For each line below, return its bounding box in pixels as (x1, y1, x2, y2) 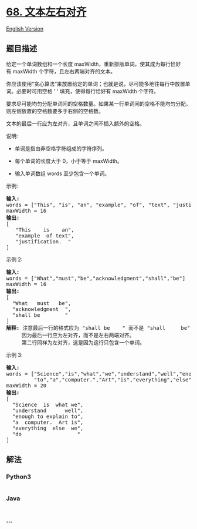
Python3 (6, 473, 31, 481)
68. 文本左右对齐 (6, 5, 87, 19)
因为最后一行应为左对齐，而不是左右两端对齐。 (21, 332, 135, 339)
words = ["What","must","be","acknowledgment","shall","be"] (6, 274, 186, 282)
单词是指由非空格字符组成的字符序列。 (14, 145, 107, 152)
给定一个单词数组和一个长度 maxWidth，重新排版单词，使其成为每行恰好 (6, 60, 181, 68)
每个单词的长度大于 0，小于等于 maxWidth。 (14, 157, 123, 165)
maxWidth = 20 (6, 382, 47, 389)
